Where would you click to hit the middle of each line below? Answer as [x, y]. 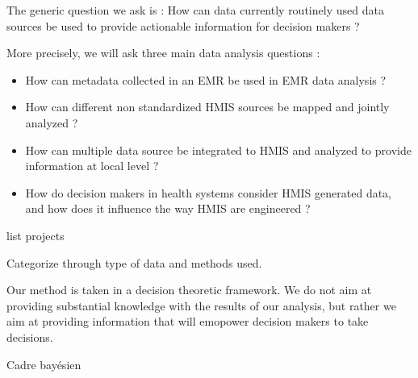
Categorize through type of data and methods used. [134, 262]
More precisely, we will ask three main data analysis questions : [163, 53]
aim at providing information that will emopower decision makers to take [188, 321]
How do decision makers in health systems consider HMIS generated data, [209, 192]
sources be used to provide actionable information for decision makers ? [183, 25]
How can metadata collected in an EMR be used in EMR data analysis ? [206, 79]
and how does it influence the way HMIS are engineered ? [168, 208]
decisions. [30, 336]
